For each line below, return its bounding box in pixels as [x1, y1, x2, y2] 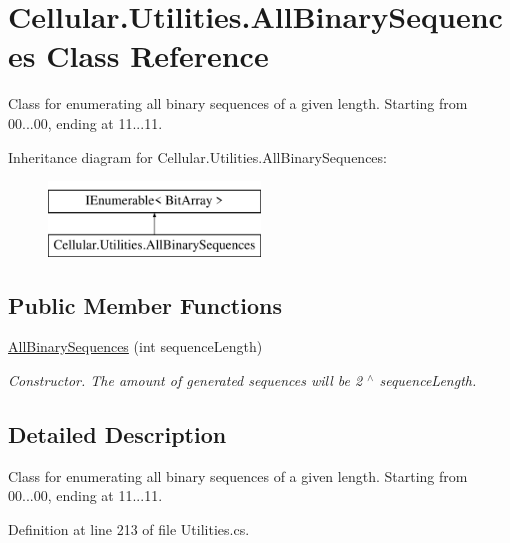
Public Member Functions [8, 289, 282, 320]
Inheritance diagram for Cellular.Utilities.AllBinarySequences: [8, 146, 387, 167]
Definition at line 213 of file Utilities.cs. [8, 519, 250, 540]
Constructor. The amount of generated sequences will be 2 [8, 370, 363, 391]
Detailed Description [8, 419, 227, 450]
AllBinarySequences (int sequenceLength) [8, 336, 263, 357]
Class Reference [46, 35, 269, 76]
